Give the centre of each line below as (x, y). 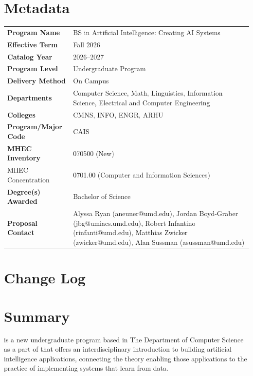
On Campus (91, 81)
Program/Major (35, 127)
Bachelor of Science (102, 196)
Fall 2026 (87, 44)
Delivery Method (36, 81)
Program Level (33, 69)
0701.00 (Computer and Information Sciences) (142, 175)
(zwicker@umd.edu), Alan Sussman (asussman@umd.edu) (159, 242)
